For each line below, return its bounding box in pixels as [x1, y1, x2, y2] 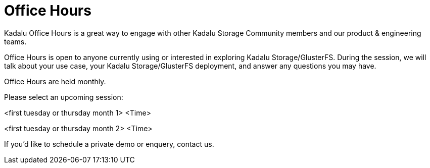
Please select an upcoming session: [4, 92, 123, 101]
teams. [4, 37, 27, 46]
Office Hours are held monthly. [4, 77, 106, 86]
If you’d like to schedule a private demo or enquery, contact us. [4, 139, 214, 148]
